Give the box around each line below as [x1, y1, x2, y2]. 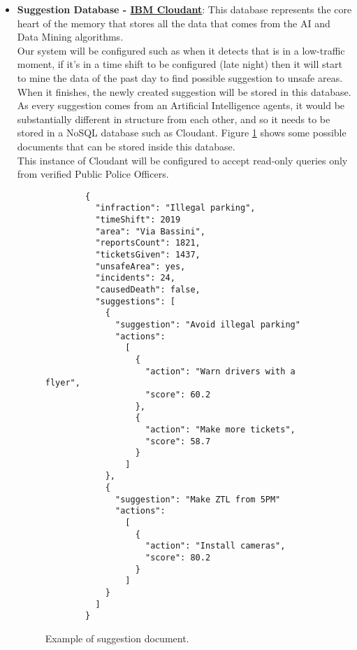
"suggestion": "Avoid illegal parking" [115, 319, 300, 330]
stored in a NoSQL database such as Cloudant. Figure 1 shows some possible [17, 125, 347, 140]
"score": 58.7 [145, 436, 211, 446]
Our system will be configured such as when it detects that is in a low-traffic [17, 43, 345, 57]
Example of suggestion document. [45, 631, 189, 645]
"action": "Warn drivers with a [145, 366, 296, 376]
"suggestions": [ [95, 296, 175, 306]
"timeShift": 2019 [95, 215, 181, 225]
